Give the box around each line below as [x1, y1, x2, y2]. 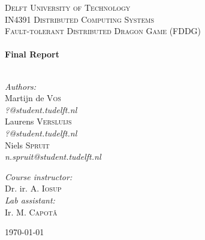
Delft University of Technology [5, 1, 131, 13]
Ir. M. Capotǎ [5, 205, 58, 218]
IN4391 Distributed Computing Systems [5, 13, 154, 25]
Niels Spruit [5, 138, 50, 151]
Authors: [5, 80, 37, 92]
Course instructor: [5, 170, 73, 183]
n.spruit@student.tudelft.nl [5, 150, 101, 163]
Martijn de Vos [5, 92, 61, 104]
